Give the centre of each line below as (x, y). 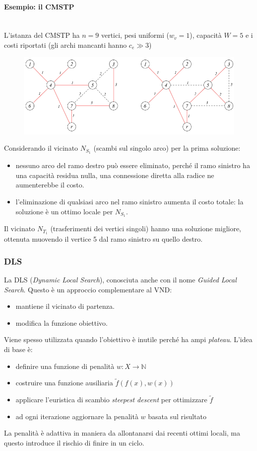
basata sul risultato (177, 416)
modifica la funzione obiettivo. (62, 322)
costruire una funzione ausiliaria (64, 383)
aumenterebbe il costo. (50, 185)
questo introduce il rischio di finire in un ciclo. (74, 443)
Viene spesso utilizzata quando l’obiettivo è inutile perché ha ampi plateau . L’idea (128, 339)
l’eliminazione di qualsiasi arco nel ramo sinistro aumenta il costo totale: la (129, 201)
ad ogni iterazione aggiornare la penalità (77, 416)
